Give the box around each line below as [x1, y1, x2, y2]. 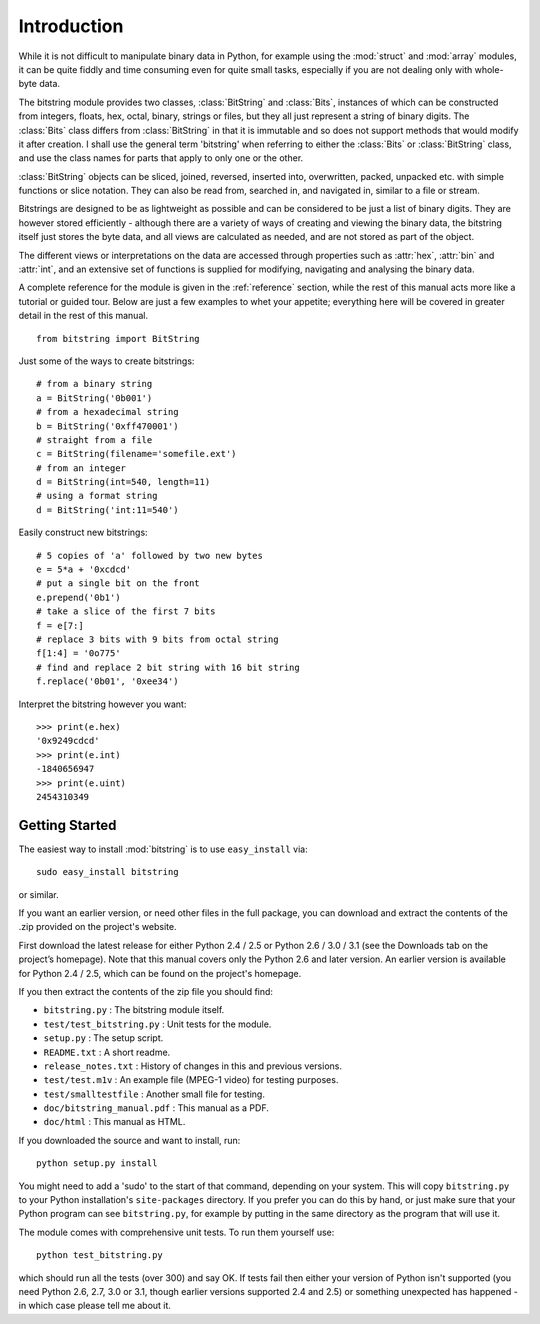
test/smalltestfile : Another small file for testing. [43, 1088, 265, 1100]
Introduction [18, 15, 124, 37]
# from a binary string [36, 378, 153, 390]
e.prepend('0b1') [36, 591, 121, 603]
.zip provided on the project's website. [18, 921, 177, 933]
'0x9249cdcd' [36, 735, 100, 747]
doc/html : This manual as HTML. [43, 1116, 186, 1128]
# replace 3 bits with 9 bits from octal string [36, 634, 279, 645]
